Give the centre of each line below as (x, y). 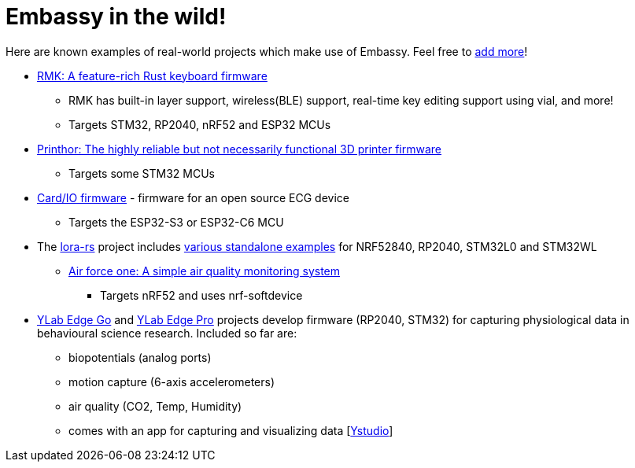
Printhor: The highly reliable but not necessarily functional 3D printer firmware (240, 149)
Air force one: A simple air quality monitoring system (205, 271)
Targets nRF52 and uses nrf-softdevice (201, 295)
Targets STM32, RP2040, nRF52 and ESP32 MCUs (200, 124)
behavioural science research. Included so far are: (167, 333)
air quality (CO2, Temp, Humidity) (155, 406)
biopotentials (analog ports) (140, 357)
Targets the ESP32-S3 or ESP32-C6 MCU (176, 222)
